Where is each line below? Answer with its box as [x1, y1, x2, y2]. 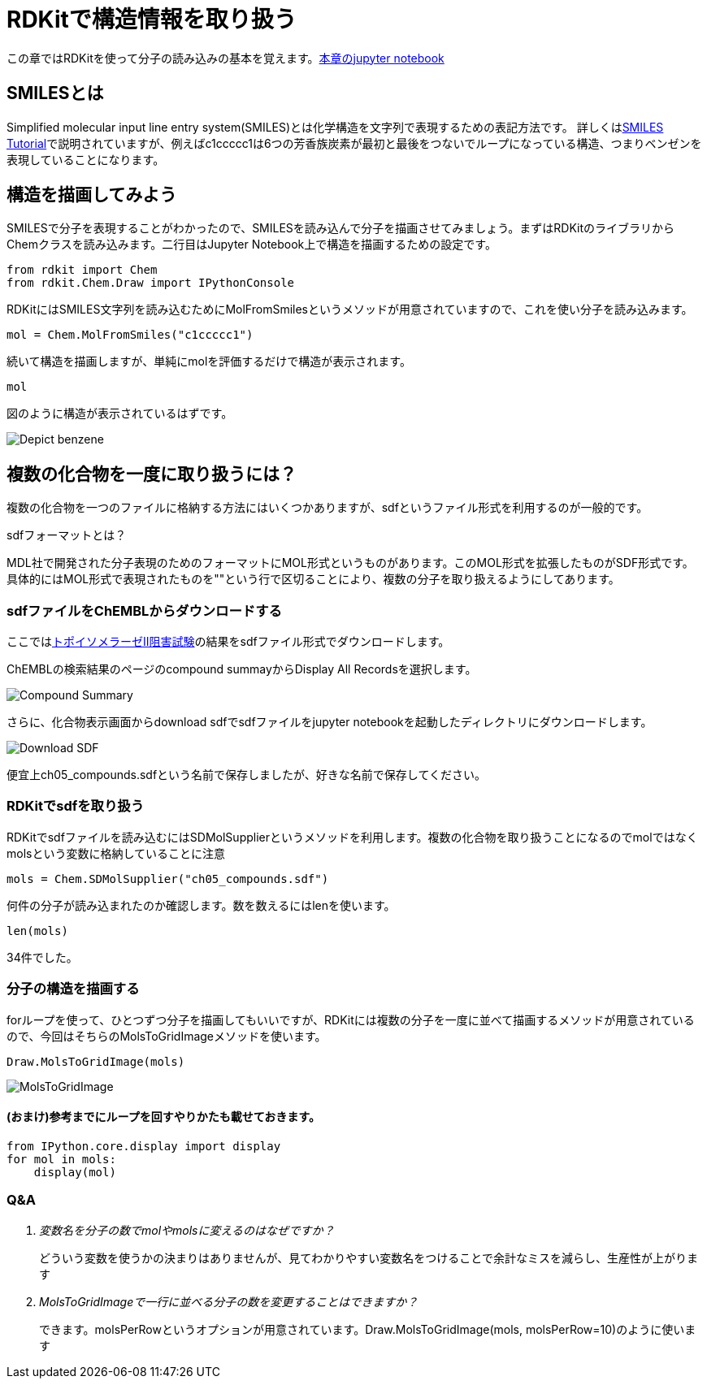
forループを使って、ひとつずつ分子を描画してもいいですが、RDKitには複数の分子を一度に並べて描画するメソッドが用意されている [7, 1012, 695, 1027]
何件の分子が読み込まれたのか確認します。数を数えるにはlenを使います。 [7, 898, 396, 912]
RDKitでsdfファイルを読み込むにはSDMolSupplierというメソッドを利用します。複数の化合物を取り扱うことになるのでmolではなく [7, 829, 698, 844]
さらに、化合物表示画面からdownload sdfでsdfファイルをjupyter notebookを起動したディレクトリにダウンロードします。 [7, 715, 653, 729]
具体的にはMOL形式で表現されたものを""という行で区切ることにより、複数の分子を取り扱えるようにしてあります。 [7, 572, 620, 586]
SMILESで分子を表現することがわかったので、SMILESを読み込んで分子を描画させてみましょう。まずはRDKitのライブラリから [7, 221, 675, 236]
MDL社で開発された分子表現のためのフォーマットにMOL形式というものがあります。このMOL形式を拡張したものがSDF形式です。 [7, 556, 694, 570]
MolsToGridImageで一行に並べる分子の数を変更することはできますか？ [39, 1294, 419, 1309]
